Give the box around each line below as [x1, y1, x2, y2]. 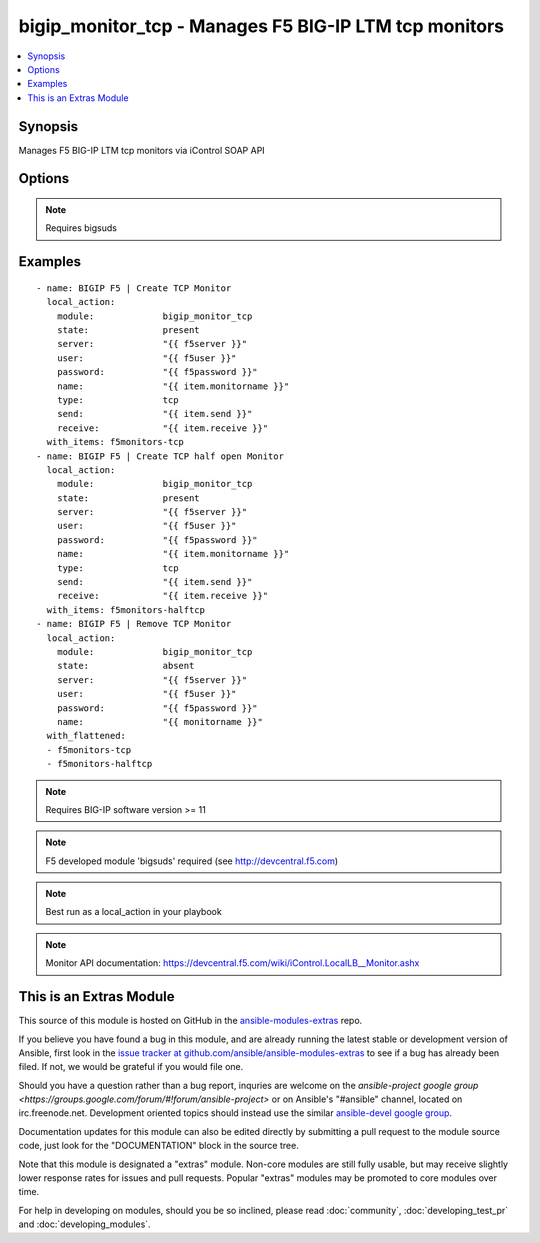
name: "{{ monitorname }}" [56, 716, 264, 727]
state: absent [56, 660, 195, 672]
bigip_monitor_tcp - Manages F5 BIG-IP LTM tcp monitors [18, 15, 505, 37]
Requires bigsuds [45, 222, 117, 234]
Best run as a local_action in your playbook [45, 906, 222, 918]
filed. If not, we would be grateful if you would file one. [18, 1061, 244, 1073]
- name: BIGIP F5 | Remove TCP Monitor [36, 618, 232, 630]
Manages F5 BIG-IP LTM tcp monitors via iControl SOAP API [18, 144, 265, 156]
